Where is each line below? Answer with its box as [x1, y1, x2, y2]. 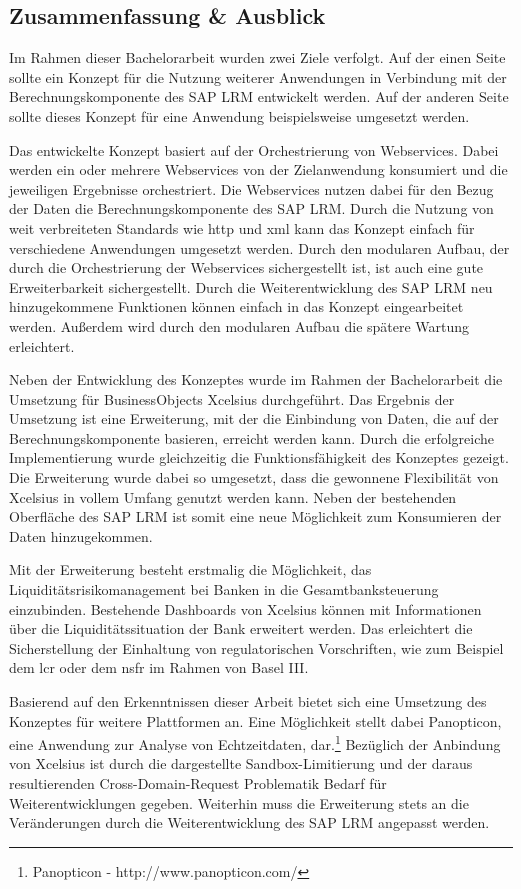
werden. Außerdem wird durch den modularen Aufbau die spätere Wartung [9, 315, 470, 336]
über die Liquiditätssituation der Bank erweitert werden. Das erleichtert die [9, 618, 473, 639]
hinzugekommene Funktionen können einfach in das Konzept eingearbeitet [9, 296, 464, 317]
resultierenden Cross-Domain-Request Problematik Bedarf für [9, 773, 387, 794]
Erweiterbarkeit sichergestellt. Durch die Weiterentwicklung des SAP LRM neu [9, 276, 493, 297]
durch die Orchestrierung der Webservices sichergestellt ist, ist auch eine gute [9, 257, 484, 278]
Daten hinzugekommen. [9, 525, 153, 546]
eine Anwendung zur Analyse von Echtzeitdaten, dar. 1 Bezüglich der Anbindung [9, 731, 501, 754]
